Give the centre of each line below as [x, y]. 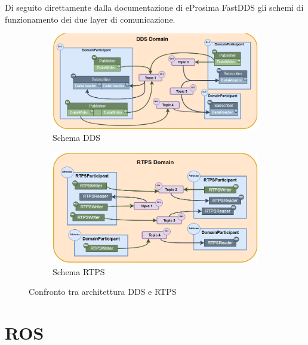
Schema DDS [77, 138]
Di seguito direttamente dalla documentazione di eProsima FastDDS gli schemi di [154, 7]
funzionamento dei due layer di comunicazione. [90, 19]
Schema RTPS [79, 271]
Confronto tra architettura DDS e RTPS [103, 292]
